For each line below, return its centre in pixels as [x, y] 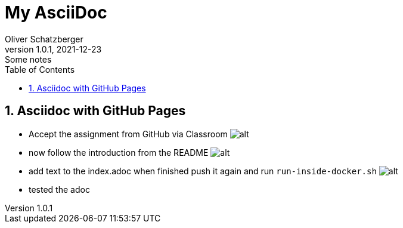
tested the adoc [59, 189]
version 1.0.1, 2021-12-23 [53, 49]
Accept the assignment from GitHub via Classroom [128, 134]
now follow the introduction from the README [119, 152]
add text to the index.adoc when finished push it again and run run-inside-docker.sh [203, 171]
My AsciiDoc [56, 13]
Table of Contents [40, 69]
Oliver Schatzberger [44, 39]
